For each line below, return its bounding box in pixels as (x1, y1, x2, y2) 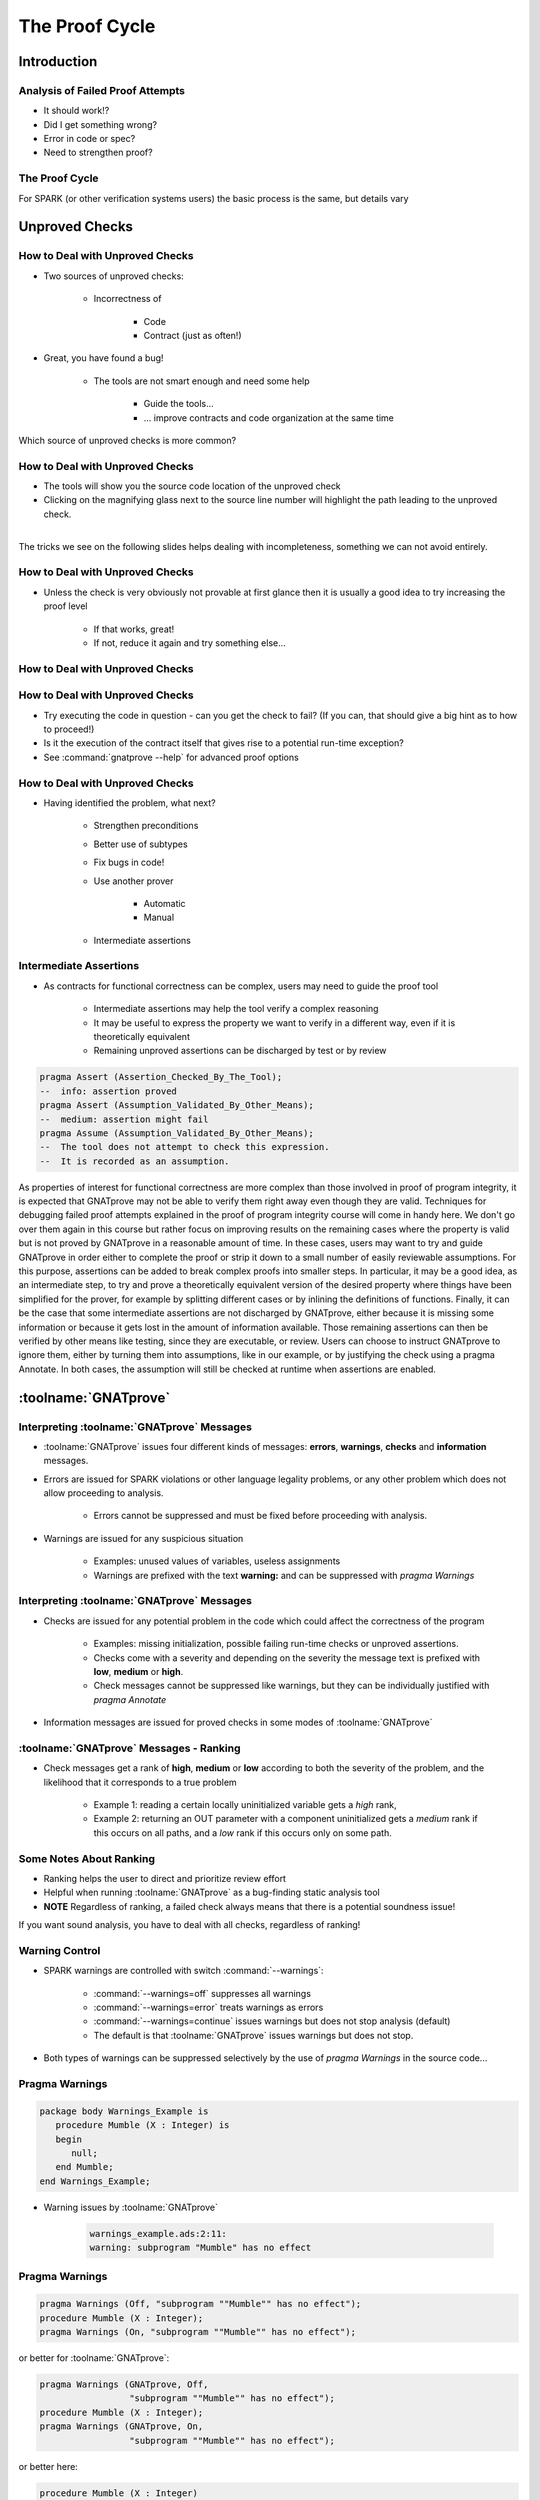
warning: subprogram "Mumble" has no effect (89, 2242, 312, 2254)
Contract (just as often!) (143, 329, 242, 341)
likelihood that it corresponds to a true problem (43, 1776, 237, 1788)
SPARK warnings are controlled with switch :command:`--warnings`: (43, 1965, 324, 1977)
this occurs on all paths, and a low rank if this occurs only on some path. (93, 1826, 392, 1839)
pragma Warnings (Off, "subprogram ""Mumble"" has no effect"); (39, 2298, 362, 2310)
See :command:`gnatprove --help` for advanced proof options (43, 751, 299, 763)
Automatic (143, 897, 186, 909)
